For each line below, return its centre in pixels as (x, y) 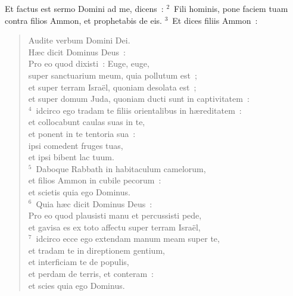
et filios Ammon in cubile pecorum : (95, 180)
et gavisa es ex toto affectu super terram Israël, (114, 227)
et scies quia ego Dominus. (77, 285)
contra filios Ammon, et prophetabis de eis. (83, 20)
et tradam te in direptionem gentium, (96, 250)
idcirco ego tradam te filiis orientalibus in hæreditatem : (139, 110)
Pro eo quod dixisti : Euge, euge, (89, 63)
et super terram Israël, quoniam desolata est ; (112, 87)
